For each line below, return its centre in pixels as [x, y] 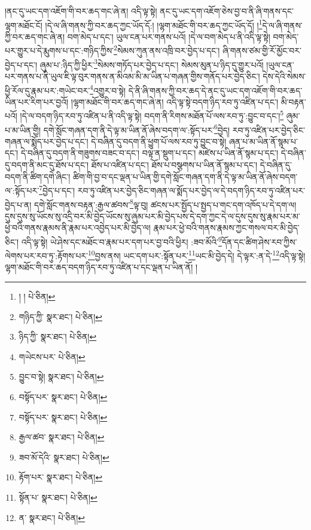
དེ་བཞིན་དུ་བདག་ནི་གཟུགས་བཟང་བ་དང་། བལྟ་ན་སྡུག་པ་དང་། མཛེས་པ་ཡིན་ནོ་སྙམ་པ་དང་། [150, 153]
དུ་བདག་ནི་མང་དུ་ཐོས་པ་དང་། [47, 165]
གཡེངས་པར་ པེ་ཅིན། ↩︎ [52, 356]
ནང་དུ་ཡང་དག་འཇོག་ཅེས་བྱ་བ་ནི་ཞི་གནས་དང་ [227, 11]
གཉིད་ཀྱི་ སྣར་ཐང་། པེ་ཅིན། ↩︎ [61, 316]
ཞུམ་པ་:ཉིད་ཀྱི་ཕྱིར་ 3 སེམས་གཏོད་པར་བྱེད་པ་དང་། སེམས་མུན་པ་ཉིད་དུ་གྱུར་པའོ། [152, 63]
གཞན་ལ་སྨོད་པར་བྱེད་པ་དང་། [47, 141]
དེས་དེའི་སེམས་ [284, 76]
